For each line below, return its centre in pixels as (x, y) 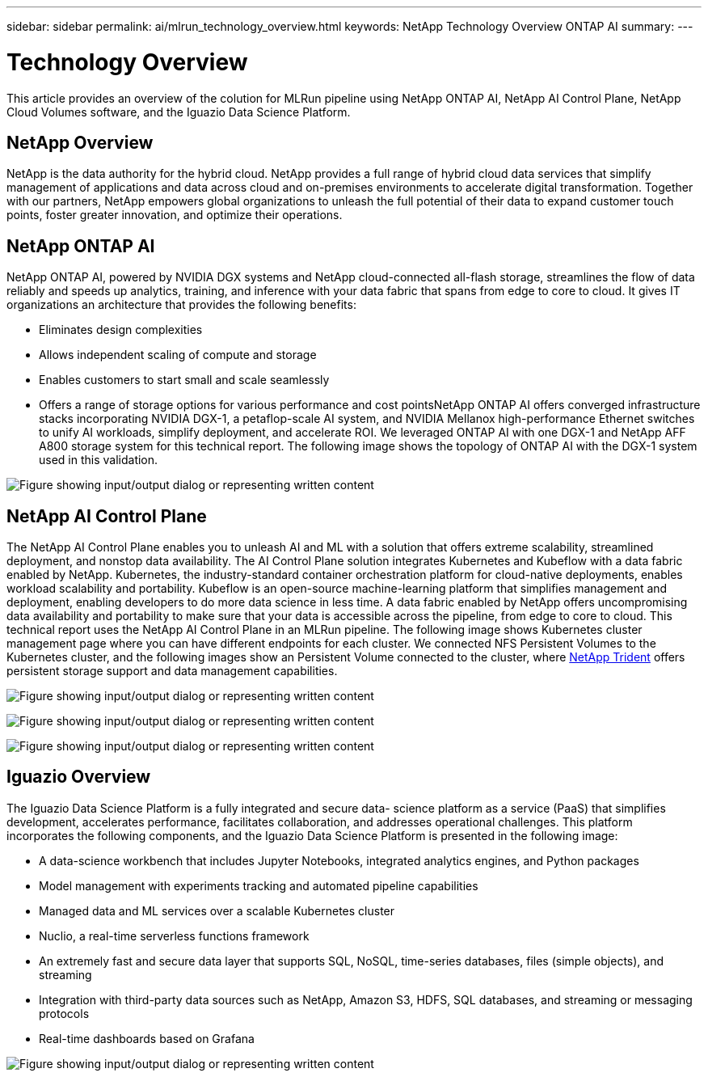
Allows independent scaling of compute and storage (178, 355)
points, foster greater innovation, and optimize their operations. (175, 215)
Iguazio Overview (79, 777)
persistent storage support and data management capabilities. (172, 671)
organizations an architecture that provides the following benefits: (181, 305)
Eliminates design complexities (121, 330)
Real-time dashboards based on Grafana (147, 1038)
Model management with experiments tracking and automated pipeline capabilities (259, 885)
